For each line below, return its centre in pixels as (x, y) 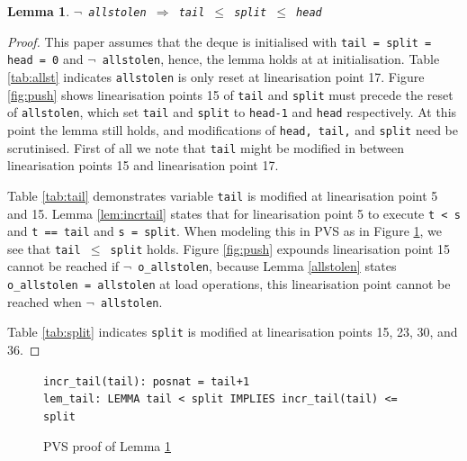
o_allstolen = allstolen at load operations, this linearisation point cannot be (229, 284)
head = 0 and (45, 59)
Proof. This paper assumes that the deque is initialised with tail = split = (220, 41)
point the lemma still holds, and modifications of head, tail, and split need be (233, 129)
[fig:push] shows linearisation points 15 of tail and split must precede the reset (230, 94)
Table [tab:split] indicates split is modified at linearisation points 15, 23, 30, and (233, 332)
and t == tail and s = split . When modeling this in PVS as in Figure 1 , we (225, 231)
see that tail (44, 248)
